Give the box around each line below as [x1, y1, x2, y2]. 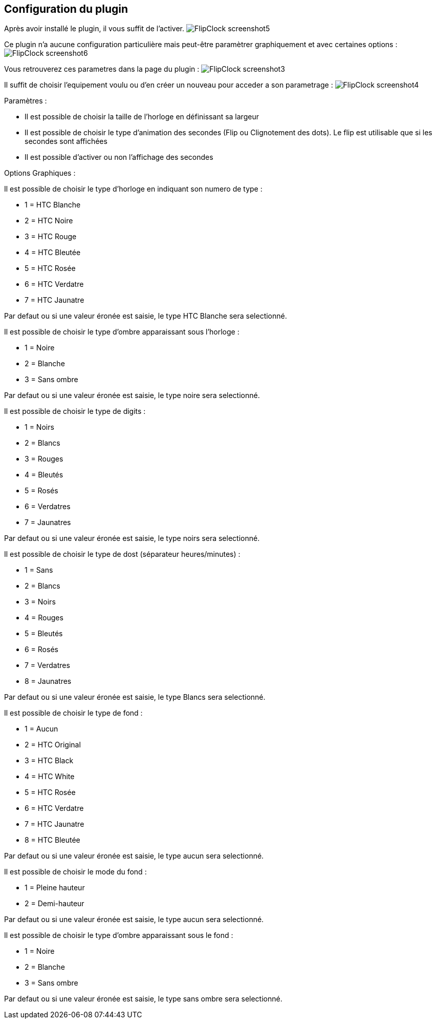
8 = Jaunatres [25, 677, 72, 686]
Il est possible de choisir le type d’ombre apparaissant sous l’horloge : [4, 327, 239, 337]
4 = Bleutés [25, 470, 63, 479]
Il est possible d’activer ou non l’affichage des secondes [25, 153, 213, 162]
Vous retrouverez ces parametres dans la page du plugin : [4, 65, 200, 74]
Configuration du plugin [4, 3, 128, 15]
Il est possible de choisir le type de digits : [4, 407, 146, 416]
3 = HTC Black [25, 756, 74, 765]
